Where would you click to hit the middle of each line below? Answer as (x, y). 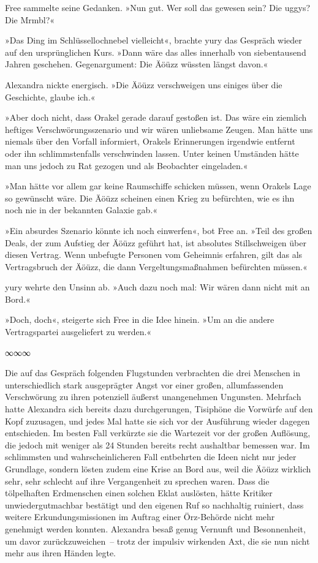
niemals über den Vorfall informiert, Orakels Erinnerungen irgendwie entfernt (150, 141)
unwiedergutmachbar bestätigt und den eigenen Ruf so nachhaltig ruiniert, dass (154, 504)
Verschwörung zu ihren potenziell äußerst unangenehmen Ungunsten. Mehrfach (153, 397)
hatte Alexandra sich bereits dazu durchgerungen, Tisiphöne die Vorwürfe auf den (159, 409)
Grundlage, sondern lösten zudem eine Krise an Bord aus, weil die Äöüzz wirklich (158, 469)
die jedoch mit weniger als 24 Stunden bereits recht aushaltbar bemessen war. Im (157, 444)
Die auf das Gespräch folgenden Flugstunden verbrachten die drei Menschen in (153, 373)
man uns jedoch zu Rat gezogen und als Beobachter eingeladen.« (127, 165)
